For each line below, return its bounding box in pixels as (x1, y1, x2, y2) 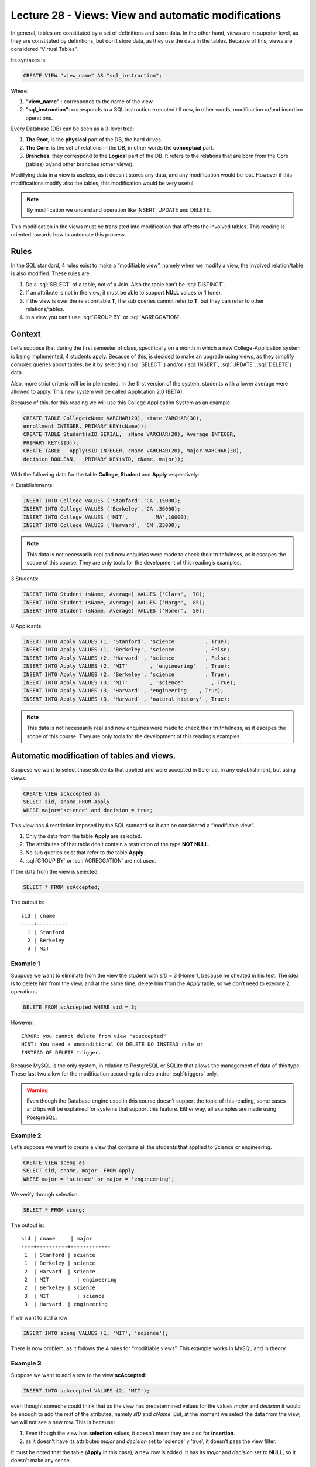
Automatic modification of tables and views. (11, 751, 176, 761)
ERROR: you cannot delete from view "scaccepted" (21, 1033, 167, 1039)
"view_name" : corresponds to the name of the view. (25, 98, 154, 105)
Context (11, 329, 41, 339)
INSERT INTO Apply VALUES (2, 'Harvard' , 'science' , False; (23, 654, 231, 661)
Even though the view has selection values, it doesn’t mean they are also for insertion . (25, 1429, 235, 1436)
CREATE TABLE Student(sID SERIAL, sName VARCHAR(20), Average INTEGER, (23, 431, 236, 438)
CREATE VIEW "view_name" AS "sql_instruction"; (23, 72, 162, 79)
